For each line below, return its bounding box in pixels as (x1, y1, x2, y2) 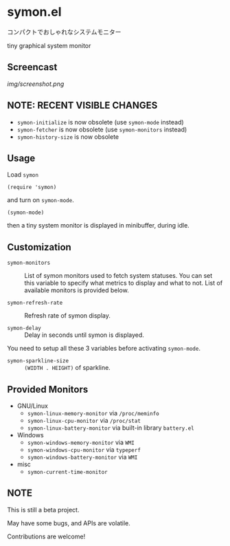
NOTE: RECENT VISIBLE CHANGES (7, 100, 158, 111)
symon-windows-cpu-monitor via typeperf (27, 446, 141, 454)
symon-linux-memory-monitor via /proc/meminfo (27, 409, 159, 417)
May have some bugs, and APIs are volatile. (7, 518, 130, 527)
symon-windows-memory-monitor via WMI (27, 438, 135, 446)
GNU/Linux (16, 402, 48, 410)
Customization (7, 241, 72, 253)
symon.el (7, 4, 62, 20)
